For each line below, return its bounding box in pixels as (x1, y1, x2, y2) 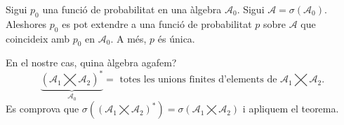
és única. (157, 31, 195, 45)
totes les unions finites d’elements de (119, 75, 277, 85)
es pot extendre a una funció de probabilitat (62, 16, 252, 31)
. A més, (110, 31, 147, 45)
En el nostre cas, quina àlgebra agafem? (6, 55, 177, 70)
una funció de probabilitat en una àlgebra (42, 2, 222, 16)
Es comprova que (6, 101, 79, 116)
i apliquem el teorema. (242, 101, 339, 116)
